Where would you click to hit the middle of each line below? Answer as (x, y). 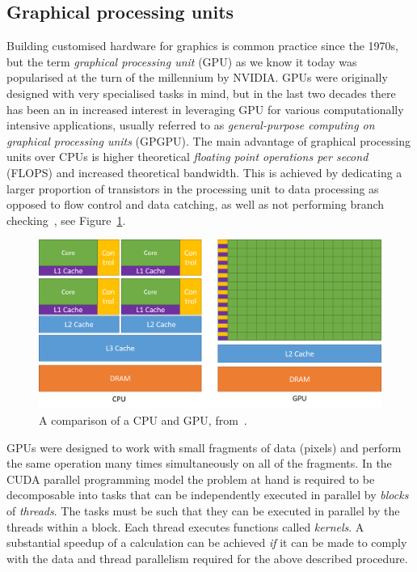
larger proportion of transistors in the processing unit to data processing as (193, 188)
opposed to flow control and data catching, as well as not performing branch (196, 204)
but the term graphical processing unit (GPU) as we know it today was (182, 61)
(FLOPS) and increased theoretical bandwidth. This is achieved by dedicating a (204, 172)
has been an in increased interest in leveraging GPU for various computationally (205, 109)
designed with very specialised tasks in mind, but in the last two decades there (201, 93)
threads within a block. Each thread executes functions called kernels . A (185, 526)
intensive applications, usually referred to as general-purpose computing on (191, 125)
